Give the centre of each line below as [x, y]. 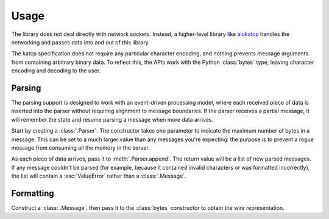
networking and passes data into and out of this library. [81, 42]
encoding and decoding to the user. [56, 71]
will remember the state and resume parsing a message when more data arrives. [112, 119]
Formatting [33, 193]
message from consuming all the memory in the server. [81, 148]
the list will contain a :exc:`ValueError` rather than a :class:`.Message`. [99, 176]
